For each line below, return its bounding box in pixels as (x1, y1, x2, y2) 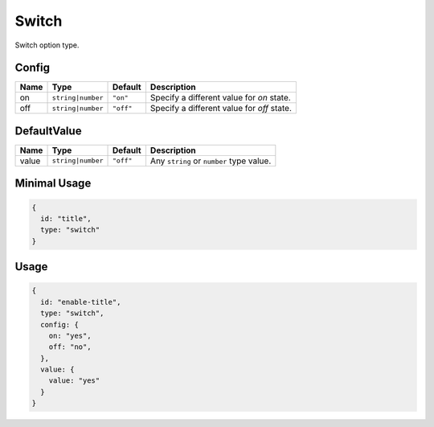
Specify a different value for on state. (149, 92, 291, 104)
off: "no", (48, 343, 92, 351)
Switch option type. (14, 40, 80, 50)
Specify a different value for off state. (149, 103, 293, 114)
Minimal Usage (14, 177, 92, 191)
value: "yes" (48, 376, 100, 385)
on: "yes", (48, 331, 92, 340)
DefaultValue (14, 124, 82, 138)
